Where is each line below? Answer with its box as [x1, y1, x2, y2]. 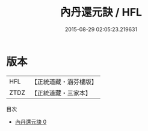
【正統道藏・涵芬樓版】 [31, 78, 98, 86]
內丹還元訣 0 [14, 118, 47, 125]
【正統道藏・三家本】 [31, 88, 92, 97]
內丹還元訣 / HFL [60, 5, 143, 19]
